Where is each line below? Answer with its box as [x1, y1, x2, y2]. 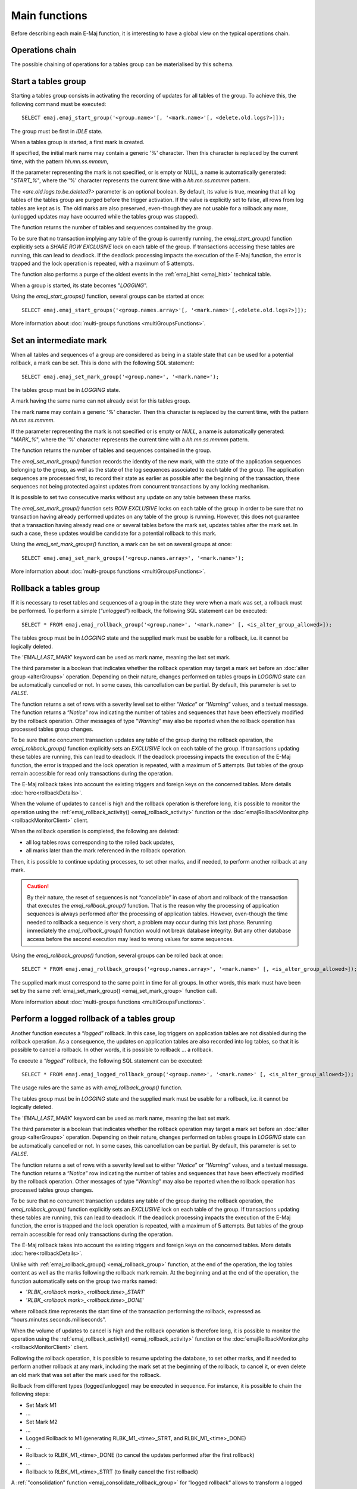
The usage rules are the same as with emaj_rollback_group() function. [11, 1084, 183, 1091]
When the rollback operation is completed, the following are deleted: [11, 828, 179, 835]
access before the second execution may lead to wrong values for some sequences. [27, 935, 234, 942]
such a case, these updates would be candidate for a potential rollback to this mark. [11, 529, 217, 537]
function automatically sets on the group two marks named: [11, 1278, 157, 1285]
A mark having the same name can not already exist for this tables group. [11, 397, 190, 404]
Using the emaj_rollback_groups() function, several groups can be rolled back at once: [11, 952, 223, 959]
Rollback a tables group [11, 583, 101, 593]
